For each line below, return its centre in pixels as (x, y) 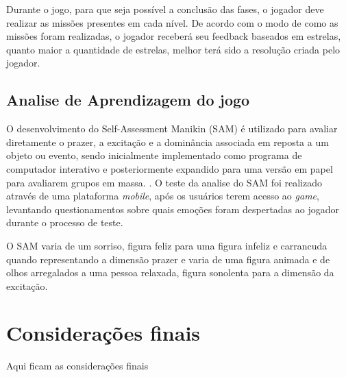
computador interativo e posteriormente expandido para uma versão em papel (170, 168)
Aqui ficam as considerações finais (77, 366)
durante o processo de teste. (65, 222)
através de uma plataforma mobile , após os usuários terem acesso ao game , (163, 196)
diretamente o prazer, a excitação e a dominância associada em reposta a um (168, 142)
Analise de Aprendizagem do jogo (128, 100)
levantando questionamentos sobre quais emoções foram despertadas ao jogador (173, 209)
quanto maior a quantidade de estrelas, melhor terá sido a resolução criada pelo (173, 49)
